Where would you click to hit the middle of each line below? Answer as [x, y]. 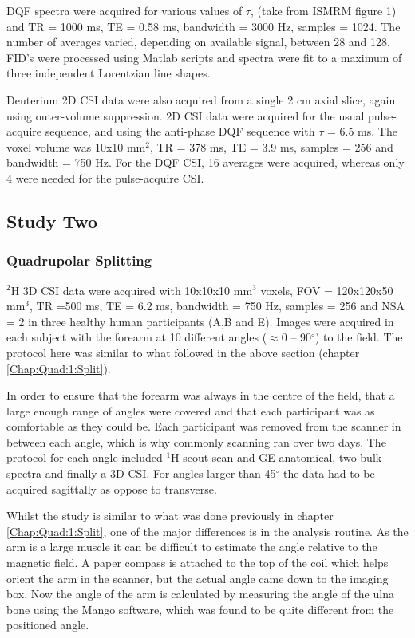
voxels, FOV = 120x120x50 [327, 290]
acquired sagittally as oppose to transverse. [112, 488]
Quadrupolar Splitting [79, 260]
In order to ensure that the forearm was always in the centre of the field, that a [201, 395]
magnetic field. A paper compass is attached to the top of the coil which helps [198, 563]
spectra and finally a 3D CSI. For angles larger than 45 [141, 473]
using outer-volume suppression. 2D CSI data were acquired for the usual [186, 115]
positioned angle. [48, 625]
